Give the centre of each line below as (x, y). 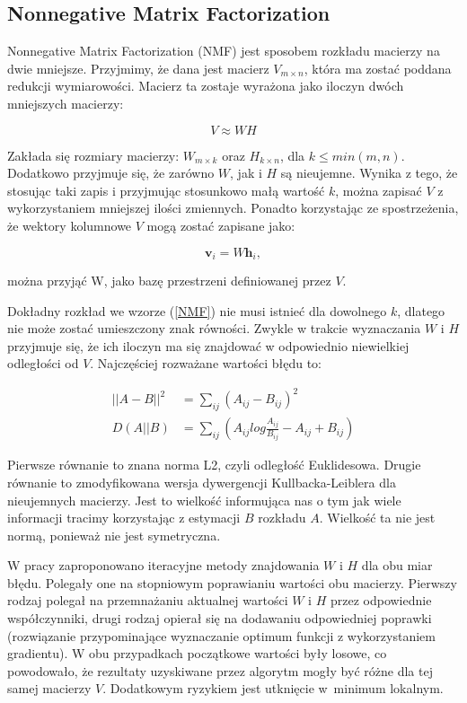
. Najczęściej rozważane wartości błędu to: (206, 363)
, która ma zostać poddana (378, 68)
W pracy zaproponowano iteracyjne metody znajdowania (163, 565)
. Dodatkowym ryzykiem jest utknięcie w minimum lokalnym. (273, 688)
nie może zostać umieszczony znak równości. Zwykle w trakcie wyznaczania (214, 328)
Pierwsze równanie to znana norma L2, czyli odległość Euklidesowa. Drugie (214, 465)
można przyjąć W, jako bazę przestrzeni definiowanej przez (169, 280)
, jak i (246, 173)
